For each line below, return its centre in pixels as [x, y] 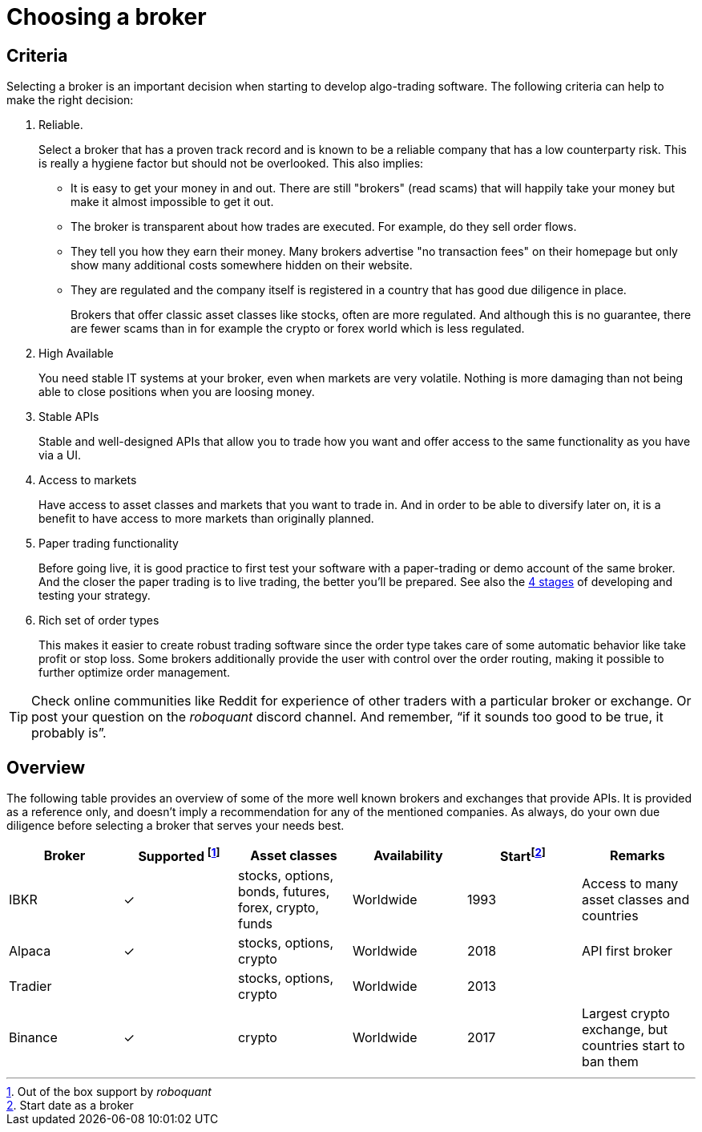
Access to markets [88, 480]
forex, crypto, [278, 908]
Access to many [630, 884]
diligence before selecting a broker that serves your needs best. [175, 826]
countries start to [633, 1046]
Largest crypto [625, 1014]
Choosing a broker [107, 17]
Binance [33, 1038]
